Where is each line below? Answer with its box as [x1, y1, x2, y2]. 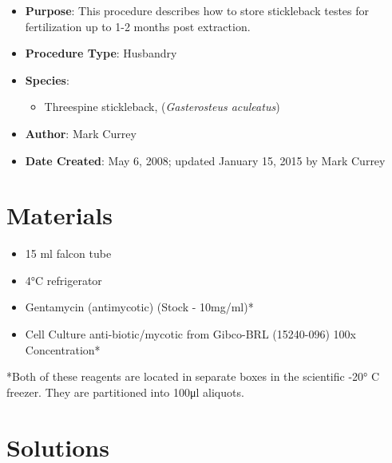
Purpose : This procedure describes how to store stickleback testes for [25, 2, 370, 18]
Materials [6, 199, 113, 231]
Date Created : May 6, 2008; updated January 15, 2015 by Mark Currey [25, 152, 386, 168]
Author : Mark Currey [25, 125, 137, 141]
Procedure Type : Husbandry [25, 45, 177, 61]
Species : [25, 71, 69, 88]
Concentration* [25, 341, 101, 358]
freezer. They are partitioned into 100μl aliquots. [6, 383, 244, 400]
